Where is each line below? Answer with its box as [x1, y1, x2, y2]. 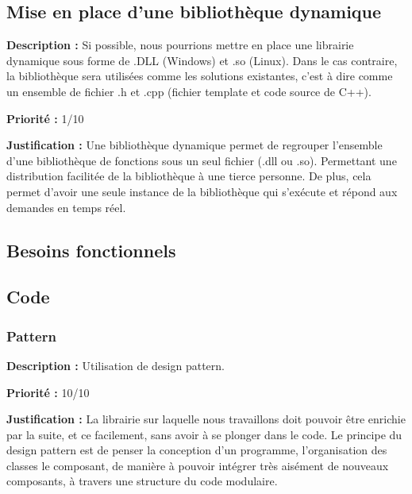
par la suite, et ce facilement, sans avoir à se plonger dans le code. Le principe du [6, 426, 402, 442]
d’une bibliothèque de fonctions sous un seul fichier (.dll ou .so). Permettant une [6, 152, 397, 168]
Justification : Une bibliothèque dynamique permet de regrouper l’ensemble [6, 137, 383, 153]
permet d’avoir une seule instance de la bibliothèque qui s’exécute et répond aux [6, 183, 398, 199]
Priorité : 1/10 [6, 110, 84, 126]
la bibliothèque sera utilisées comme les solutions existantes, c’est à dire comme [6, 68, 393, 84]
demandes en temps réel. [6, 199, 126, 215]
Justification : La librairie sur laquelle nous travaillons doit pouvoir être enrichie [6, 411, 406, 427]
